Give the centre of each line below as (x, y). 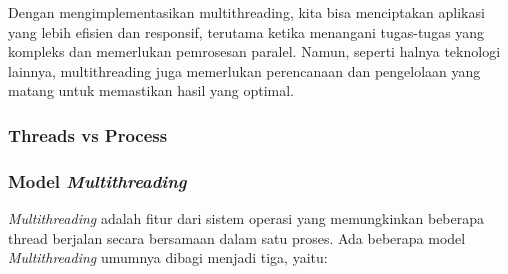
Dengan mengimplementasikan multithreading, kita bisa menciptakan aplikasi (246, 12)
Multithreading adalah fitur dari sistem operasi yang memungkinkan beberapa (246, 218)
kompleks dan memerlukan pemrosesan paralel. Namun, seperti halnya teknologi (254, 51)
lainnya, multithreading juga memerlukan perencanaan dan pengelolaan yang (244, 70)
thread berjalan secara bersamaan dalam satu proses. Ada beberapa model (237, 237)
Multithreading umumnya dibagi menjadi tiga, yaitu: (168, 257)
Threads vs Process (88, 134)
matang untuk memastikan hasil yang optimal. (151, 90)
